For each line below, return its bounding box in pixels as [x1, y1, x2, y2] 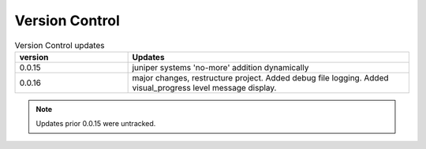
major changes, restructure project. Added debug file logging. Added [132, 72, 390, 83]
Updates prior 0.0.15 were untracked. [35, 119, 156, 129]
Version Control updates [14, 39, 106, 50]
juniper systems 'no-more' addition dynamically [132, 61, 309, 73]
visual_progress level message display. [132, 82, 277, 93]
